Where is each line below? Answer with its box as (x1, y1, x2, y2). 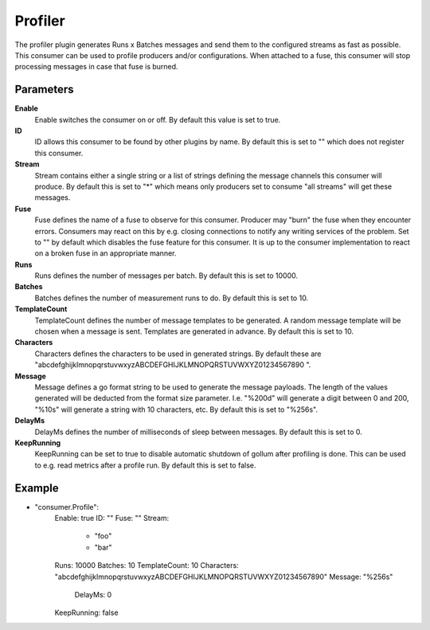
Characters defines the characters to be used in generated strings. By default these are (34, 349, 322, 358)
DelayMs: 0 (74, 589, 112, 599)
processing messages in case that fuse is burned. (14, 62, 178, 72)
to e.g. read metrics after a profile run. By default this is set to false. (34, 460, 256, 470)
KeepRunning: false (54, 608, 119, 617)
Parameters (14, 83, 74, 96)
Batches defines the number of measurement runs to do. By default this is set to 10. (34, 293, 309, 303)
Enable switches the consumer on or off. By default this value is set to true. (34, 115, 281, 124)
